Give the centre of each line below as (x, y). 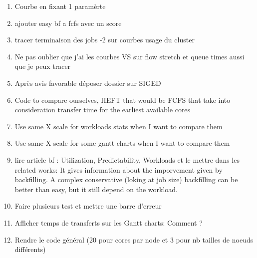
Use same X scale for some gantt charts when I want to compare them (122, 143)
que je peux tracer (43, 66)
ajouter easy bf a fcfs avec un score (68, 23)
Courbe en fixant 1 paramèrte (60, 6)
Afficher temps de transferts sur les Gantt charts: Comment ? (109, 222)
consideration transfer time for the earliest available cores (103, 110)
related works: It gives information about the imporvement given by (119, 169)
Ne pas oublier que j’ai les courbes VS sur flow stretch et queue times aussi (129, 56)
